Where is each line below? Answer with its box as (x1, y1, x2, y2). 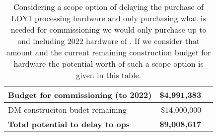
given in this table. (76, 69, 141, 81)
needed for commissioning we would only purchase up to (10, 24, 207, 35)
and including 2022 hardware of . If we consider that (17, 35, 200, 46)
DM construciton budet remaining (8, 104, 127, 115)
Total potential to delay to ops (8, 118, 130, 130)
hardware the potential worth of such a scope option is (13, 58, 204, 69)
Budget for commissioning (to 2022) (8, 89, 152, 100)
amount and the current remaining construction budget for (6, 46, 211, 58)
